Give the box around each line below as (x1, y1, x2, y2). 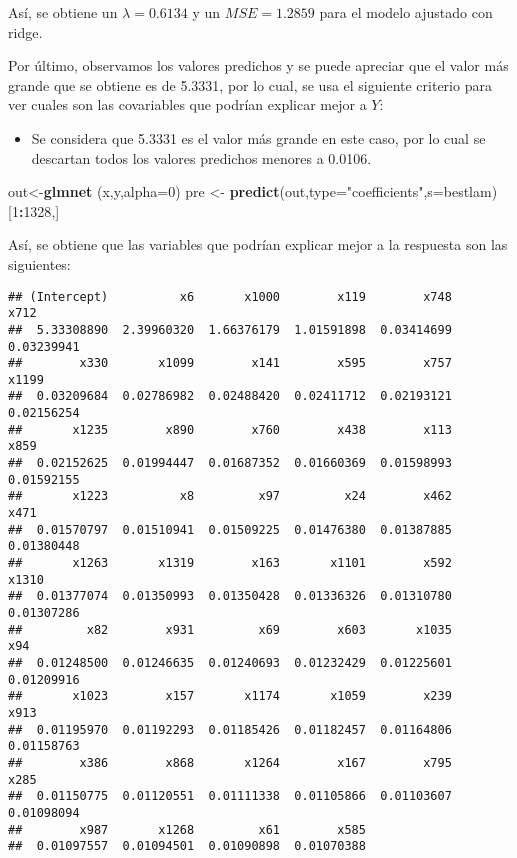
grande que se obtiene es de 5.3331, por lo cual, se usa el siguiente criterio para (8, 74, 492, 95)
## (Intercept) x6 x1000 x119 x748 (8, 289, 452, 304)
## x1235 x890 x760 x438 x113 (8, 422, 452, 437)
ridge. (8, 21, 43, 42)
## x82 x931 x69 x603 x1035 (8, 622, 452, 637)
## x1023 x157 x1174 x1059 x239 (8, 689, 452, 704)
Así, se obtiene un (8, 2, 118, 22)
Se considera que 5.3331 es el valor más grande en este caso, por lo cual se (31, 127, 486, 148)
